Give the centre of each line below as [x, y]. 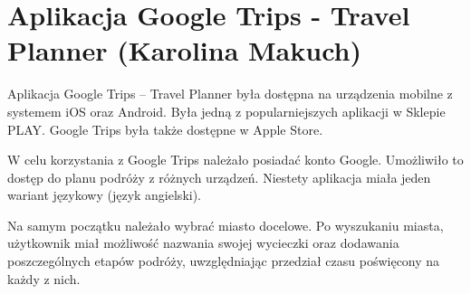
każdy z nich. [44, 278]
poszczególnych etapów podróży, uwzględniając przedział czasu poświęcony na [224, 261]
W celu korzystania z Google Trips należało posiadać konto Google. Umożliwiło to [235, 160]
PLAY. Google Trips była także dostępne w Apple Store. [165, 129]
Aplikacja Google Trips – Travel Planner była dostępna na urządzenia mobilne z [230, 94]
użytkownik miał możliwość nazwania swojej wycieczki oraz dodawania [203, 243]
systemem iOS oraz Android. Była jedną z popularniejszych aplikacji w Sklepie [226, 111]
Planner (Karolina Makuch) [184, 50]
